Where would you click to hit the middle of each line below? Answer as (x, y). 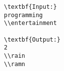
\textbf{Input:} (31, 7)
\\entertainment (31, 23)
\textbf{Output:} (32, 39)
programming (23, 15)
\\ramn (15, 64)
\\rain (15, 56)
